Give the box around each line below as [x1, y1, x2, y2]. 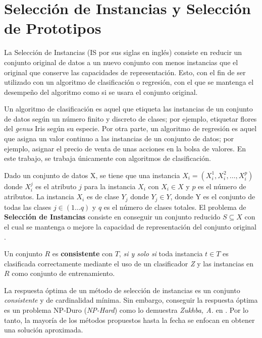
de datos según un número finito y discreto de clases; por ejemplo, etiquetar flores [4, 113, 257, 124]
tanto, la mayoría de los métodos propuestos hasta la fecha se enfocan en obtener [4, 314, 255, 325]
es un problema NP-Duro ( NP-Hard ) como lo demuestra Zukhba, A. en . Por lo [4, 305, 248, 315]
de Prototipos [4, 18, 101, 38]
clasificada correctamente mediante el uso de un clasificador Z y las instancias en [4, 258, 254, 268]
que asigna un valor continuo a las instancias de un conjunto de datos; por [4, 133, 234, 144]
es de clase [86, 191, 119, 202]
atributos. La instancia [4, 191, 74, 202]
